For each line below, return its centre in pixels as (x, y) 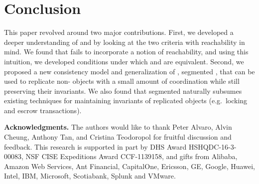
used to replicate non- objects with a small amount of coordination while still (122, 81)
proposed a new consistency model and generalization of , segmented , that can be (129, 71)
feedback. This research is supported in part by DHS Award (95, 146)
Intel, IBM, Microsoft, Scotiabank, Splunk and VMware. (90, 176)
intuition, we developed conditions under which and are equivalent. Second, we (124, 61)
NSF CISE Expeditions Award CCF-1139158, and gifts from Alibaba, (131, 156)
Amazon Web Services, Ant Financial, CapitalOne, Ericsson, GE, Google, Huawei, (129, 166)
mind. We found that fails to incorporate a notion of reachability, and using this (126, 52)
